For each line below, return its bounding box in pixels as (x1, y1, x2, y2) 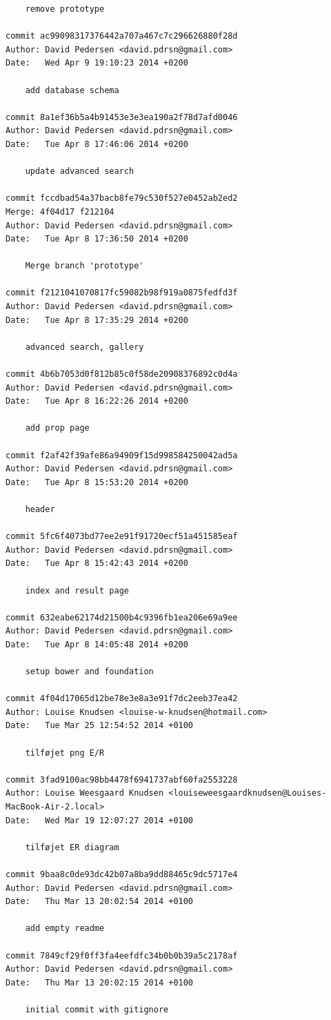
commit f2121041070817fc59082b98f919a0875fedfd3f (6, 288, 238, 298)
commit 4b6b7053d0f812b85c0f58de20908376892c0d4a (6, 369, 238, 380)
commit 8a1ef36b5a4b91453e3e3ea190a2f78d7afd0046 (6, 112, 238, 122)
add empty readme (25, 923, 105, 934)
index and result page (25, 585, 129, 596)
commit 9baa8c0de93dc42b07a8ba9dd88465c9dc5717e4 (6, 870, 238, 879)
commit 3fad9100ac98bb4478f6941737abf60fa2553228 (6, 774, 238, 785)
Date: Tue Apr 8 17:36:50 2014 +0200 (6, 234, 188, 244)
